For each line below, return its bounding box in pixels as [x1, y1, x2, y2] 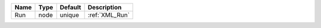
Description [87, 3, 122, 11]
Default [59, 3, 81, 11]
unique [59, 11, 80, 19]
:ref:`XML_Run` [87, 11, 130, 19]
